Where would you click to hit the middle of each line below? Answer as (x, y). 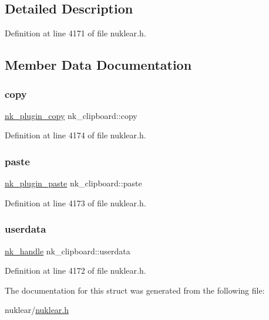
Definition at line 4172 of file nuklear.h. (75, 270)
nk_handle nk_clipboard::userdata (68, 251)
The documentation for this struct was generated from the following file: (135, 290)
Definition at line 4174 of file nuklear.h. (75, 135)
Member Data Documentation (98, 65)
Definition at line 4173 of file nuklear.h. (75, 202)
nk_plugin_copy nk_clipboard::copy (71, 115)
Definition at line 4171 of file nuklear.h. (75, 33)
